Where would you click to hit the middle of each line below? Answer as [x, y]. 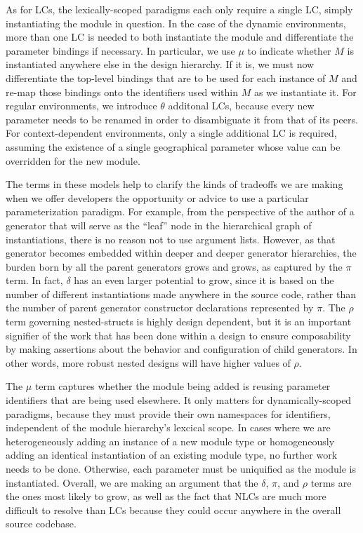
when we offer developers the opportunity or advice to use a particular [157, 197]
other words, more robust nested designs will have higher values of [148, 362]
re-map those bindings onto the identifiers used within [122, 92]
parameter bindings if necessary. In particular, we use [120, 50]
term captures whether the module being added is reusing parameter [183, 386]
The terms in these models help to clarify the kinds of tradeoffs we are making [174, 184]
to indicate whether [289, 50]
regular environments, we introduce [81, 106]
